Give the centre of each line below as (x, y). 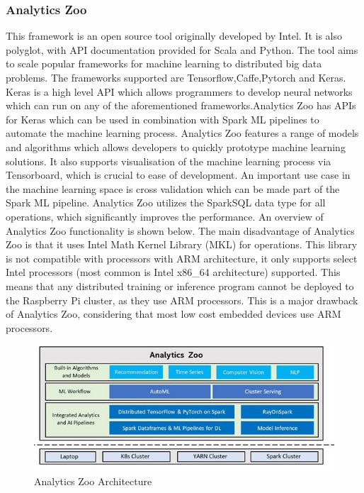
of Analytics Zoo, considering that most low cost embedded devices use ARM (174, 314)
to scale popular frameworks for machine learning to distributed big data (164, 63)
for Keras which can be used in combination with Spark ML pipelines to (163, 119)
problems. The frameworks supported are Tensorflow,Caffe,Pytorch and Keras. (176, 77)
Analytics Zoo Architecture (93, 481)
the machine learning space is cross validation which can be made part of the (173, 188)
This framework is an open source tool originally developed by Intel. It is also (174, 36)
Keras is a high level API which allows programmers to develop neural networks (179, 91)
